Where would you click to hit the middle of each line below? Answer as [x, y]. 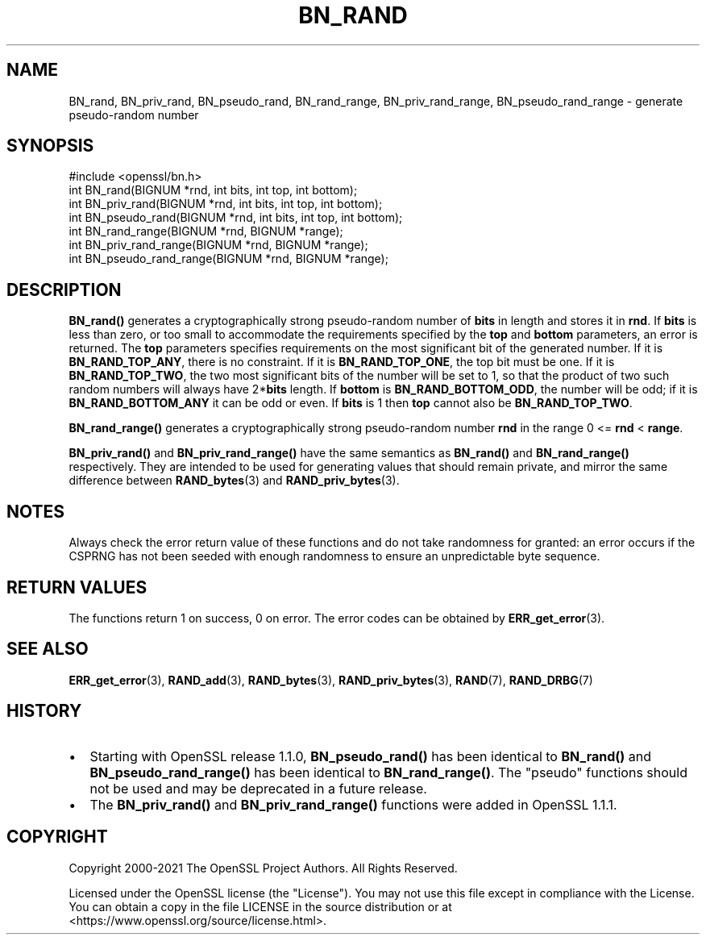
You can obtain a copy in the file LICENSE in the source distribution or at [260, 906]
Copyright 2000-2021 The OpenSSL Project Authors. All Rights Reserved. [263, 868]
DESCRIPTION [64, 289]
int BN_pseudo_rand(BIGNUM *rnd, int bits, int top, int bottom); [236, 218]
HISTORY [44, 711]
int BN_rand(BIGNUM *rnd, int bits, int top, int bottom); [213, 190]
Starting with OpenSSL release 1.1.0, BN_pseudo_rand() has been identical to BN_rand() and [371, 756]
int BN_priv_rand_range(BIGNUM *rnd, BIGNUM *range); [218, 245]
